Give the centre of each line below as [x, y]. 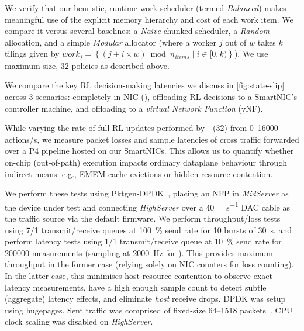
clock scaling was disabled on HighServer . [79, 321]
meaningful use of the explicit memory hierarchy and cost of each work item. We [149, 19]
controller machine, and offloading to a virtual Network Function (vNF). [134, 108]
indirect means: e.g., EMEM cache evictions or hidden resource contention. [139, 173]
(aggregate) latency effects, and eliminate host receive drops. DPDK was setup [145, 299]
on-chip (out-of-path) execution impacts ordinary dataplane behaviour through [146, 162]
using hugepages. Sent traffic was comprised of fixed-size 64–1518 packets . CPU [149, 310]
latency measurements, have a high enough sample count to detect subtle [136, 287]
